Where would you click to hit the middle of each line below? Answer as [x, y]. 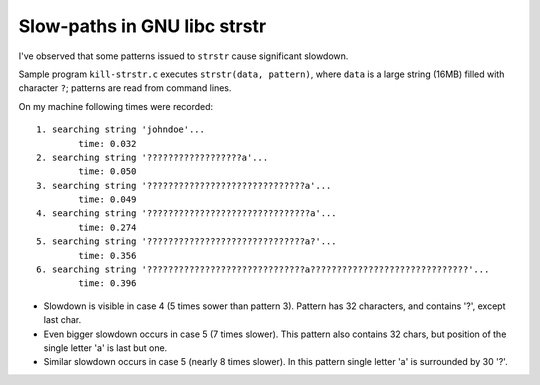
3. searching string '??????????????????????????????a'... [184, 185]
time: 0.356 [107, 255]
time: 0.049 [107, 199]
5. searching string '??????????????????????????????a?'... [186, 241]
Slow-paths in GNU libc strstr [142, 26]
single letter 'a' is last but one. [105, 347]
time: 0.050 [107, 171]
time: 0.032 [107, 143]
